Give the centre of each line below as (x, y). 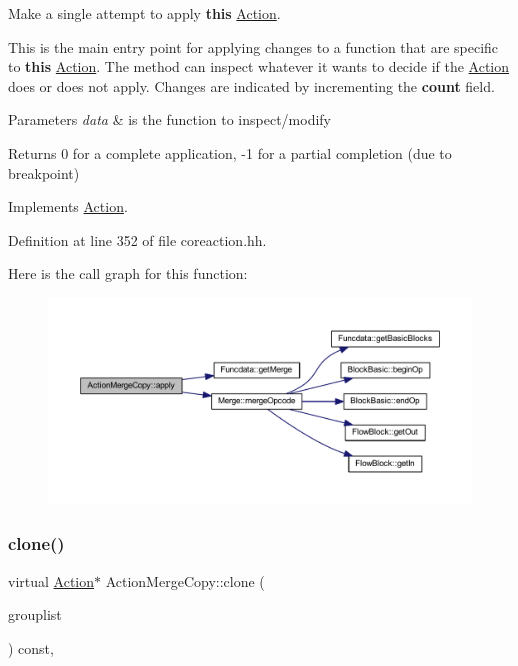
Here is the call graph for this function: (128, 273)
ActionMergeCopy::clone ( (185, 580)
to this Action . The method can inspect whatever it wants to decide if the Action (259, 66)
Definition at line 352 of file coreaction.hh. (137, 239)
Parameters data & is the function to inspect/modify (169, 119)
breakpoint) (44, 172)
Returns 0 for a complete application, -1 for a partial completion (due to (230, 152)
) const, (31, 647)
